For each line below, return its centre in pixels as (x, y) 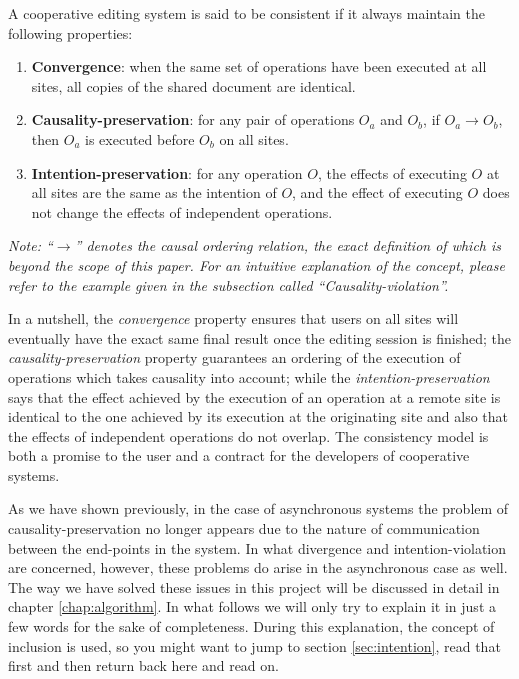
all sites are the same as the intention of (154, 192)
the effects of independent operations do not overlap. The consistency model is (248, 435)
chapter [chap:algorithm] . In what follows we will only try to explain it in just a (252, 606)
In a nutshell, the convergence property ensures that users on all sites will (233, 318)
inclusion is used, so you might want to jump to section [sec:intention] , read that (254, 645)
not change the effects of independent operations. (182, 211)
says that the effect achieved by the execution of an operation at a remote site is (254, 396)
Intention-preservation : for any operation (167, 172)
